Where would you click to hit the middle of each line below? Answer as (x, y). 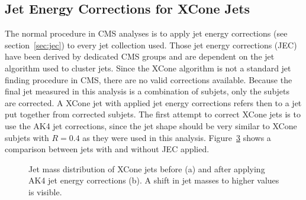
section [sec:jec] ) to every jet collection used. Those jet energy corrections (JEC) (151, 45)
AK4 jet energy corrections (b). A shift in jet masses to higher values (154, 180)
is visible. (45, 191)
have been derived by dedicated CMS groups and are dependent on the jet (140, 56)
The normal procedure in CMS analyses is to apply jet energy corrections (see (146, 33)
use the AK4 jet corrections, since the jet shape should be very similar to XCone (151, 125)
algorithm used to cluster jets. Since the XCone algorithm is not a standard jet (148, 68)
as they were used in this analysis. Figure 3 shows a (177, 137)
